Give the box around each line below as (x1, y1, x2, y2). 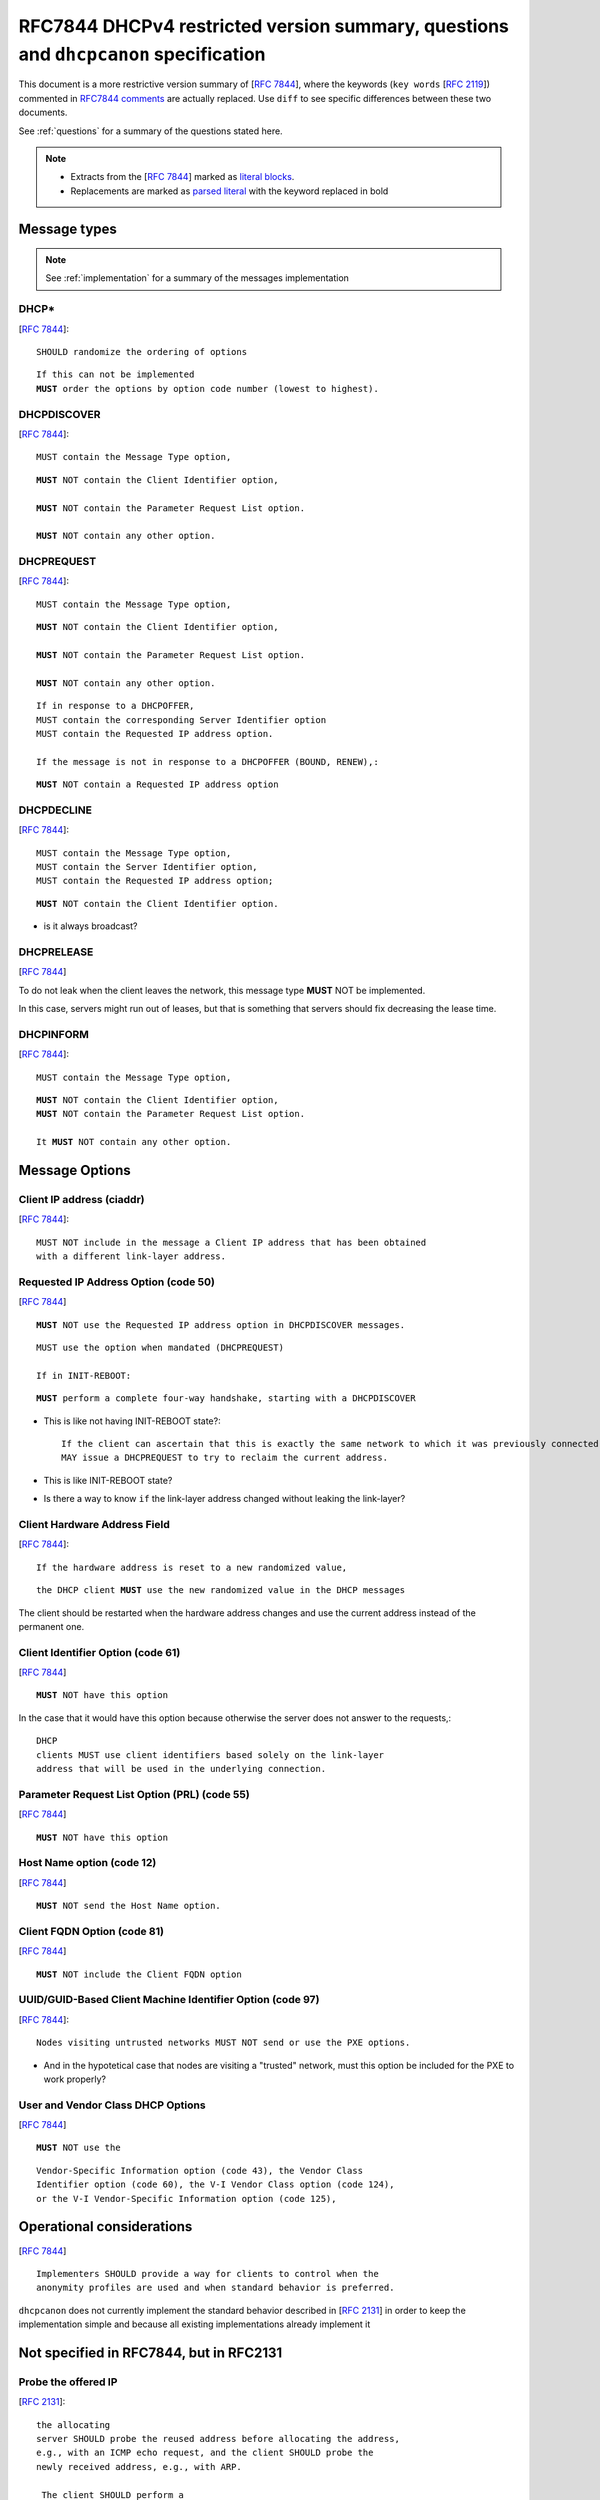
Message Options (18, 1162, 132, 1179)
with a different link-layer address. (36, 1251, 227, 1262)
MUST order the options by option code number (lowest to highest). (36, 383, 379, 394)
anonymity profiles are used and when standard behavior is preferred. (36, 2282, 395, 2294)
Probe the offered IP (18, 2375, 118, 2389)
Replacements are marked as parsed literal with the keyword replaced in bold (70, 185, 389, 197)
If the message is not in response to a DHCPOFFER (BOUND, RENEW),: (36, 756, 379, 767)
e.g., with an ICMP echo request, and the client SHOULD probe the (36, 2447, 374, 2459)
